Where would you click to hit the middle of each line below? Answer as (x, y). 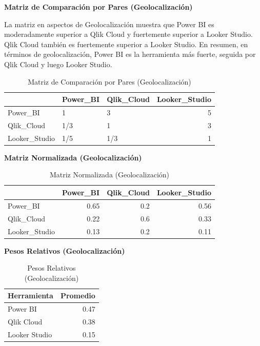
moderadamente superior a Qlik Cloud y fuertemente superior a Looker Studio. (128, 34)
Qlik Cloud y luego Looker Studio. (58, 64)
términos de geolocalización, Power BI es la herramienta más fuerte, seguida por (130, 54)
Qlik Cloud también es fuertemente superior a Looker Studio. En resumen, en (126, 44)
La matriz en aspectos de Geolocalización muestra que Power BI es (109, 24)
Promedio (78, 296)
